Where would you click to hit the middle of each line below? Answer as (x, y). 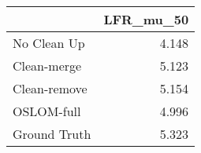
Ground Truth (52, 134)
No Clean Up (49, 43)
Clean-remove (50, 88)
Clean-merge (47, 66)
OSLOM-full (47, 111)
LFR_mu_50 (146, 19)
